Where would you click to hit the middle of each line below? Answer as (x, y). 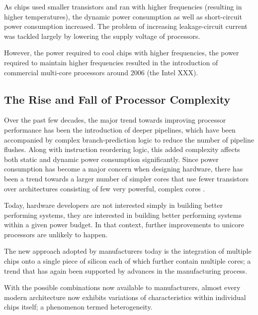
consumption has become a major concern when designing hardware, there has (124, 169)
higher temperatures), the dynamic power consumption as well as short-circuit (123, 16)
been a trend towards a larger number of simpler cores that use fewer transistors (127, 178)
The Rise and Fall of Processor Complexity (117, 99)
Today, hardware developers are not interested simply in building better (113, 205)
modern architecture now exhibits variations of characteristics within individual (125, 297)
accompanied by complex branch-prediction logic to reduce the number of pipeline (129, 139)
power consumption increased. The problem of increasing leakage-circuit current (126, 26)
